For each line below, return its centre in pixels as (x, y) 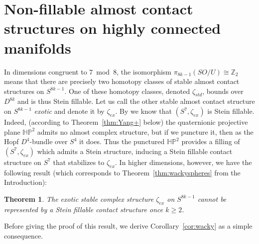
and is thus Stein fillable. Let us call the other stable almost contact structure (136, 101)
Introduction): (26, 182)
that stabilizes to (79, 162)
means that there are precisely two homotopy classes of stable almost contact (122, 81)
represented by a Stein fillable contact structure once (84, 209)
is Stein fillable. (231, 111)
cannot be (212, 199)
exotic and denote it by (69, 111)
